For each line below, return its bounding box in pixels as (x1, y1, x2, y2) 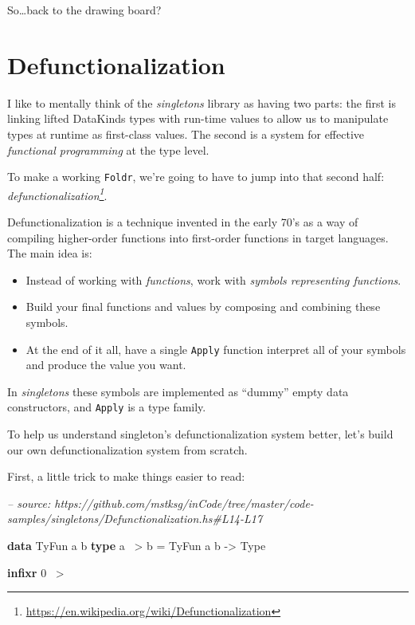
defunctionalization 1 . (7, 184, 108, 203)
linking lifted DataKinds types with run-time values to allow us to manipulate (7, 110, 389, 127)
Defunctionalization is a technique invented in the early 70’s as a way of (7, 214, 358, 230)
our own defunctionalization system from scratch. (7, 441, 248, 458)
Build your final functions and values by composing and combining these (25, 298, 381, 315)
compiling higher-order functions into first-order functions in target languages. (7, 229, 389, 246)
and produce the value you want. (25, 356, 186, 373)
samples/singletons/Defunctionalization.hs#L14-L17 (7, 510, 263, 527)
